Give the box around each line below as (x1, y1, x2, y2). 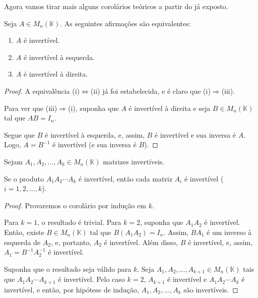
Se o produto (4, 173, 44, 184)
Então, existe (4, 226, 44, 237)
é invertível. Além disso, (104, 236, 178, 247)
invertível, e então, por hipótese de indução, (4, 284, 139, 294)
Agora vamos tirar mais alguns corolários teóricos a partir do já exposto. (4, 1, 228, 11)
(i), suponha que (68, 102, 119, 113)
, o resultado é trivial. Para (37, 217, 121, 227)
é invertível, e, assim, (187, 236, 253, 247)
